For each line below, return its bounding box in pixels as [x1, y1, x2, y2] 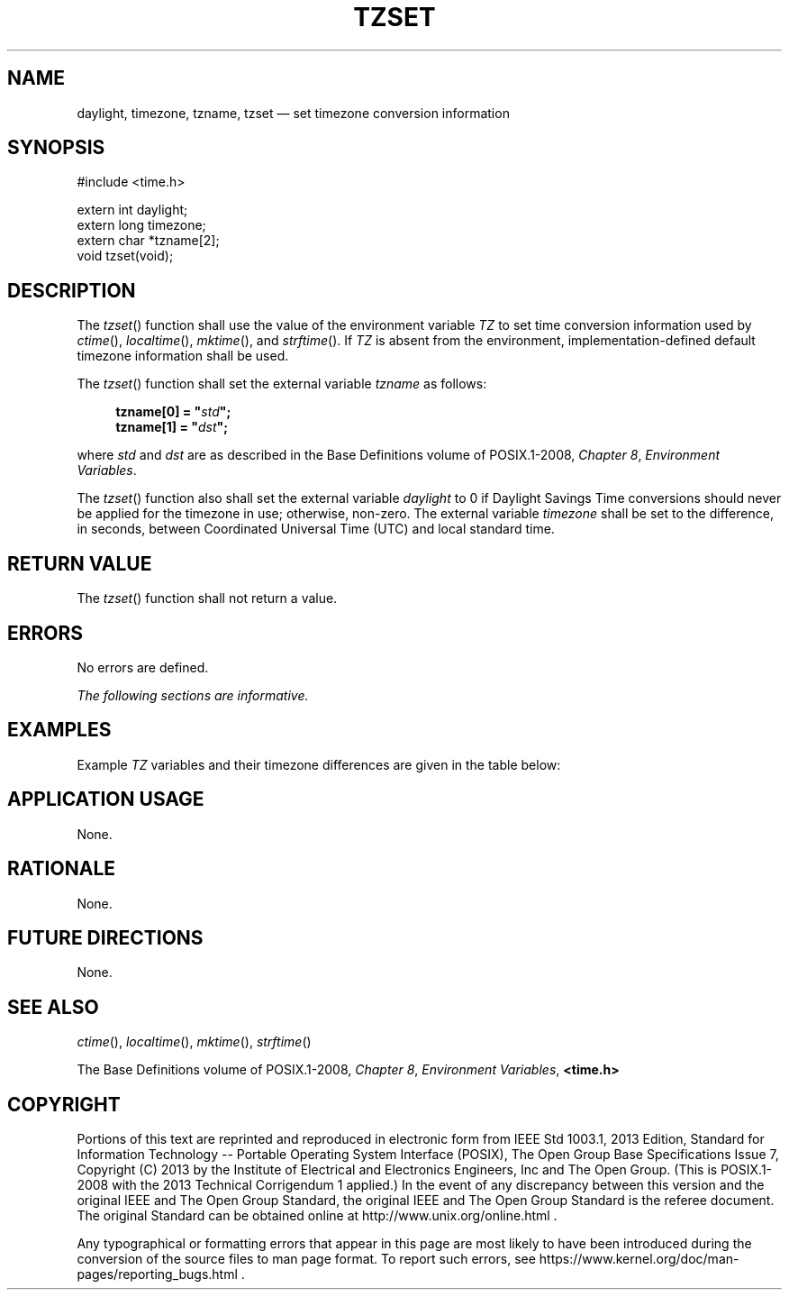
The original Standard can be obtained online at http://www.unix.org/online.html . [77, 1208, 558, 1224]
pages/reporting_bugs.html [77, 1266, 238, 1283]
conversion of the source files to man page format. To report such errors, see [77, 1251, 536, 1267]
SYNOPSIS [7, 136, 105, 160]
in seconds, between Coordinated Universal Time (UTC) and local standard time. [77, 521, 555, 537]
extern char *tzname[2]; [77, 233, 220, 249]
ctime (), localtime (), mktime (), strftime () [77, 1034, 312, 1050]
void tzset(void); [77, 248, 174, 264]
